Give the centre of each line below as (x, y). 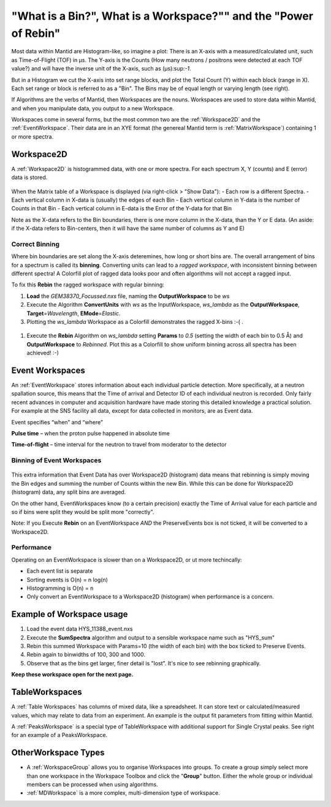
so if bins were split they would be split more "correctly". (83, 511)
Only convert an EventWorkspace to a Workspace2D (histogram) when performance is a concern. (150, 597)
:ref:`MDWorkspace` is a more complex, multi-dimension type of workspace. (123, 793)
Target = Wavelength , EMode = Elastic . (74, 313)
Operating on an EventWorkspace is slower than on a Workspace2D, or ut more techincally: (127, 560)
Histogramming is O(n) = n (60, 588)
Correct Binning (35, 244)
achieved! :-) (43, 353)
